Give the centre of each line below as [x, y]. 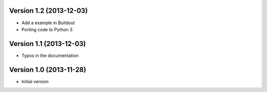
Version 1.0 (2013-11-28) [48, 69]
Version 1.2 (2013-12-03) [48, 11]
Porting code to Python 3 [47, 29]
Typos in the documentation [50, 55]
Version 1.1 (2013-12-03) [47, 44]
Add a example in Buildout [48, 23]
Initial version [35, 81]
